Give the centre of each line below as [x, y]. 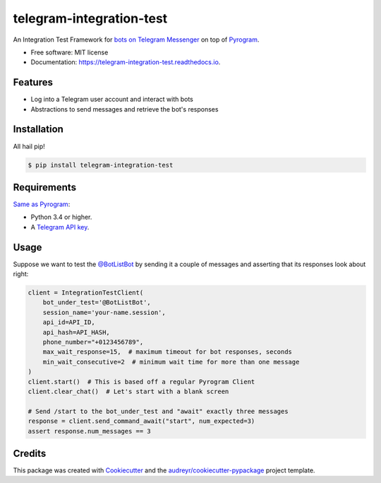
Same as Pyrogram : [42, 204]
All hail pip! [29, 146]
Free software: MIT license [69, 52]
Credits [30, 453]
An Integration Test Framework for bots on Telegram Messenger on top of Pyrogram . [136, 40]
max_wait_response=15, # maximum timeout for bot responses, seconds [168, 352]
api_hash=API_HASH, [77, 332]
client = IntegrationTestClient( [86, 293]
